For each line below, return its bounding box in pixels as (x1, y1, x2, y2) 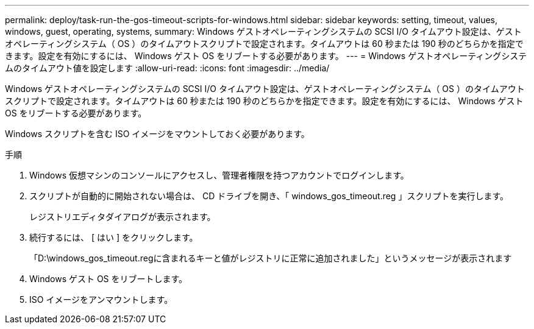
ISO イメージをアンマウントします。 (29, 294, 173, 305)
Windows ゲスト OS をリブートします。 (29, 274, 188, 284)
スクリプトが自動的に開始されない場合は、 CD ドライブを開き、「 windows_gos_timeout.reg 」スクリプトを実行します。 (29, 191, 508, 201)
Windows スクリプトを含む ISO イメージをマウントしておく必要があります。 (5, 129, 310, 139)
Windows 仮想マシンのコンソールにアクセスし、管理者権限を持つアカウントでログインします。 (29, 170, 409, 180)
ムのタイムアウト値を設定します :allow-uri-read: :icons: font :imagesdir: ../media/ (5, 63, 330, 73)
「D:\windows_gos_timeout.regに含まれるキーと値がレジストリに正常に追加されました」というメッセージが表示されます (29, 253, 512, 263)
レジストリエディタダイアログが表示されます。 (29, 211, 216, 222)
